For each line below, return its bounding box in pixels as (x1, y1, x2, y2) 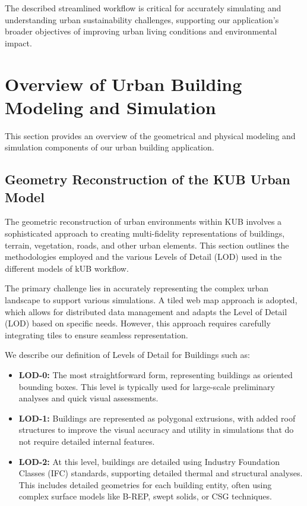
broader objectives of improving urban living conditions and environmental (5, 25, 277, 37)
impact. (5, 36, 32, 49)
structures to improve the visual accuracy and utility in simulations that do (18, 423, 294, 436)
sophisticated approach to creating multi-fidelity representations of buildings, (5, 227, 285, 240)
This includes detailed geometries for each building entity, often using (18, 478, 272, 491)
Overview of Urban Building (5, 71, 242, 96)
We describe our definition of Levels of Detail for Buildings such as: (5, 348, 250, 361)
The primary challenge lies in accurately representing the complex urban (5, 282, 269, 294)
